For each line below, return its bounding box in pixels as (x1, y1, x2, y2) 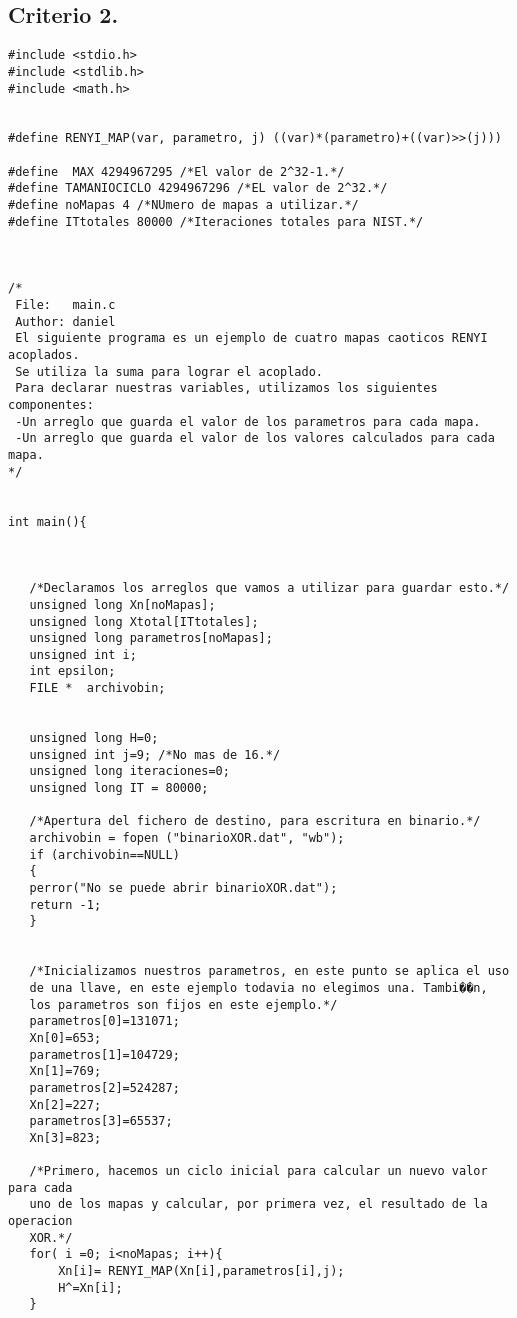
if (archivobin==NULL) (29, 847, 180, 862)
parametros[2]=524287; (29, 1080, 180, 1095)
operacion (8, 1214, 73, 1229)
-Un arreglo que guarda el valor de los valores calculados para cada (15, 431, 495, 446)
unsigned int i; (29, 647, 137, 662)
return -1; (29, 897, 102, 912)
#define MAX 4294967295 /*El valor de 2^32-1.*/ (8, 164, 345, 179)
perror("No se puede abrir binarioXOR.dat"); (29, 881, 338, 896)
